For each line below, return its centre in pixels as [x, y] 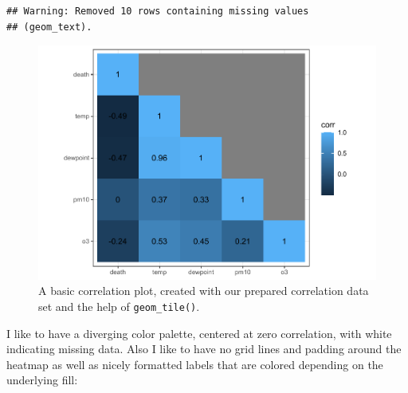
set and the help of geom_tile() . [119, 306]
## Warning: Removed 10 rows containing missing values [158, 11]
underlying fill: [42, 380]
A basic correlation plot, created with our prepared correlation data [204, 291]
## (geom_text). [49, 27]
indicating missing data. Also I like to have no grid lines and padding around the [204, 349]
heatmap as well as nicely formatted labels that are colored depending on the [195, 364]
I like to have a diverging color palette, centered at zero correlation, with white [199, 333]
